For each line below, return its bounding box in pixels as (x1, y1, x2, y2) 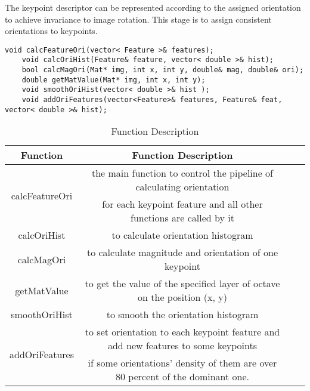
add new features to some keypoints (107, 338, 258, 353)
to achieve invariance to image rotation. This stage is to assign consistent (5, 13, 272, 25)
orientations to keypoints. (5, 24, 98, 37)
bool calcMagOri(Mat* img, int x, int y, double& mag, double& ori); (21, 66, 304, 75)
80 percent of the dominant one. (115, 370, 250, 384)
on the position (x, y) (138, 290, 227, 304)
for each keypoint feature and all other (102, 197, 263, 211)
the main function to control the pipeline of (91, 166, 274, 180)
